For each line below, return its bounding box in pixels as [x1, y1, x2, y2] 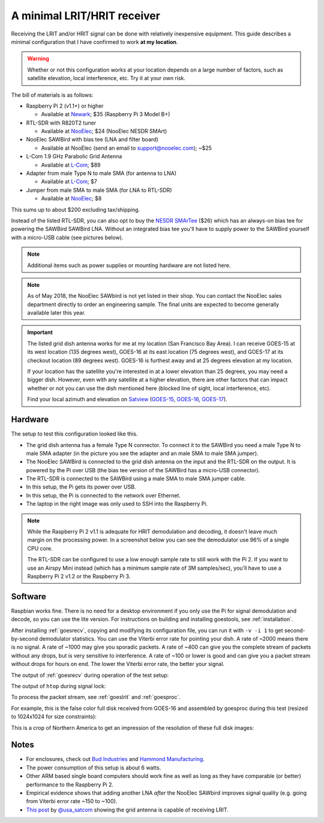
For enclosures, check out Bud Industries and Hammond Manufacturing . [26, 756, 205, 763]
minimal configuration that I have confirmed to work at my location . [11, 38, 178, 45]
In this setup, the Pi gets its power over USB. [26, 483, 136, 490]
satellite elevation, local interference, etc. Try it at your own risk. [27, 75, 186, 82]
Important [27, 328, 53, 336]
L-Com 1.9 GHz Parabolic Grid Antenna [26, 153, 122, 160]
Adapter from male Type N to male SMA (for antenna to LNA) [26, 170, 177, 177]
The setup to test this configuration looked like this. [11, 430, 138, 437]
